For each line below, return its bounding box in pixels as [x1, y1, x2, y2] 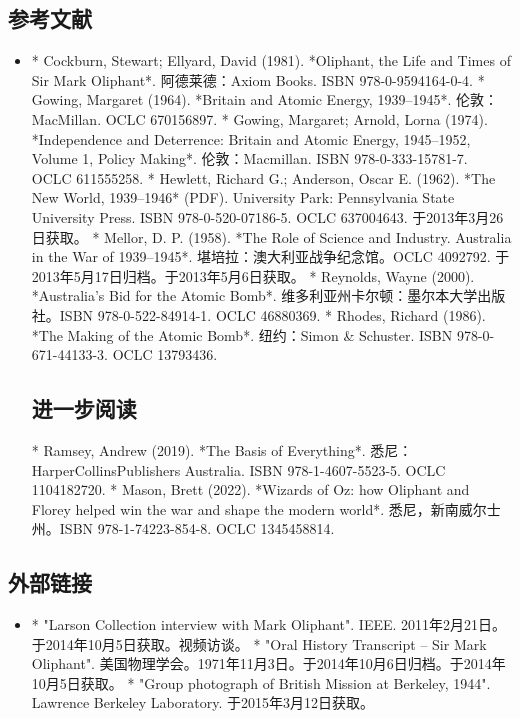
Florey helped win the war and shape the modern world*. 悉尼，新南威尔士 [31, 498, 501, 519]
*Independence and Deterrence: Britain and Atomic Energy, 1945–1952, [31, 128, 471, 149]
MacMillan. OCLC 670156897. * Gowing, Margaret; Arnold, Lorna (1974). [31, 108, 488, 129]
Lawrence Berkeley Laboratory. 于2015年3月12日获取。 [31, 692, 374, 713]
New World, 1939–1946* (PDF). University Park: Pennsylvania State [31, 187, 455, 208]
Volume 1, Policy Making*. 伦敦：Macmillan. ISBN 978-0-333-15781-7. [31, 148, 468, 169]
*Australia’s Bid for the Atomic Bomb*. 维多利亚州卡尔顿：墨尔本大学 [31, 285, 478, 306]
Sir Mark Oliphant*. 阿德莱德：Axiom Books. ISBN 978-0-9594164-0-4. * [31, 69, 485, 90]
